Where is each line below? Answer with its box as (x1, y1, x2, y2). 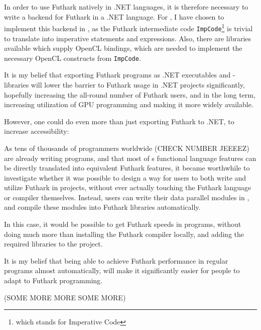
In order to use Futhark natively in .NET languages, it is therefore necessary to (4, 2, 248, 12)
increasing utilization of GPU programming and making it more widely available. (4, 99, 253, 110)
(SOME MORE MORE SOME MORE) (4, 292, 126, 302)
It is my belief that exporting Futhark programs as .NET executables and (4, 69, 231, 80)
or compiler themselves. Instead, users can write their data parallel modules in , (4, 192, 249, 202)
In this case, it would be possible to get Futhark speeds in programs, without (4, 219, 241, 229)
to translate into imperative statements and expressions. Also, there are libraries (4, 33, 251, 43)
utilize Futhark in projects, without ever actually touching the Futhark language (4, 182, 251, 193)
